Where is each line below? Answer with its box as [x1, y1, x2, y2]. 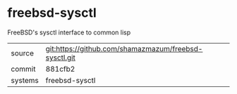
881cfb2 [45, 64, 75, 74]
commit [11, 64, 36, 74]
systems [11, 75, 39, 85]
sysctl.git [45, 53, 76, 62]
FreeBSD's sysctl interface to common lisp [7, 28, 131, 36]
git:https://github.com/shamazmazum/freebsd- [45, 43, 203, 53]
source [11, 48, 34, 58]
